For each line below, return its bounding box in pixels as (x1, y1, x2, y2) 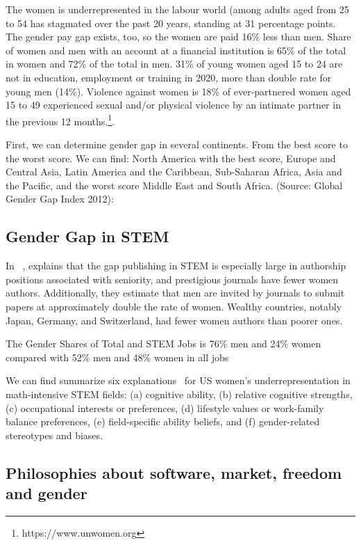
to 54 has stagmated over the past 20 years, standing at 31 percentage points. (6, 15, 336, 30)
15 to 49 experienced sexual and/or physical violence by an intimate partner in (6, 97, 341, 112)
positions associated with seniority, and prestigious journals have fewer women (6, 271, 339, 286)
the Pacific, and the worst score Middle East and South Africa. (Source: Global (6, 177, 343, 192)
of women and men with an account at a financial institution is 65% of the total (6, 42, 346, 57)
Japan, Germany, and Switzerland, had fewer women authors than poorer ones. (6, 313, 343, 327)
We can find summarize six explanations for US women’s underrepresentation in (6, 373, 351, 388)
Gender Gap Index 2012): (6, 191, 114, 206)
